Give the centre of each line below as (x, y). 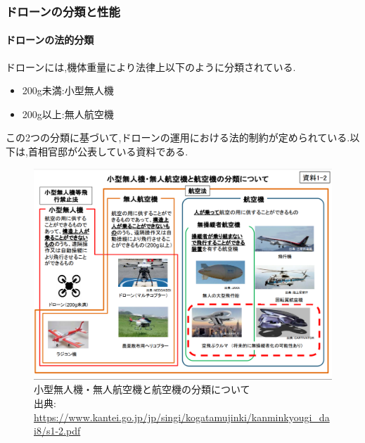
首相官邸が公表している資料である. (108, 152)
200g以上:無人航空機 (68, 114)
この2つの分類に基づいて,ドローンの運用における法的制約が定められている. (178, 137)
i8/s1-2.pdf (57, 431)
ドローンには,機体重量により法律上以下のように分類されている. (151, 66)
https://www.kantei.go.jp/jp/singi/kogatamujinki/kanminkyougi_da (182, 417)
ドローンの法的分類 (50, 40)
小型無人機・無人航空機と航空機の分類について (142, 389)
